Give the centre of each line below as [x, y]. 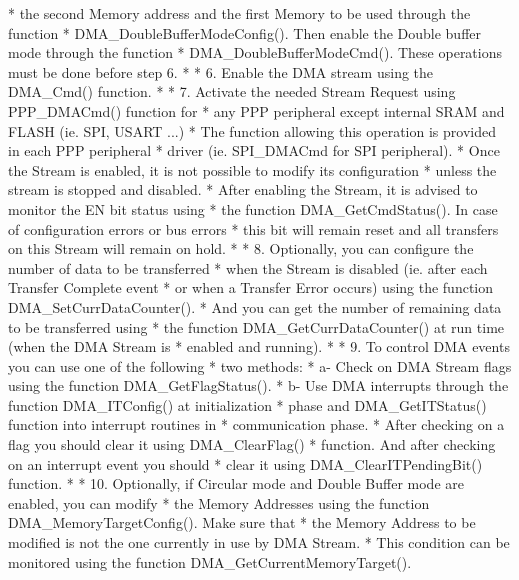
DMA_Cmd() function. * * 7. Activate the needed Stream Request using [232, 91]
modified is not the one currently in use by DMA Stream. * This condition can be [259, 542]
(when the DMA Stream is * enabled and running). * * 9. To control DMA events [259, 346]
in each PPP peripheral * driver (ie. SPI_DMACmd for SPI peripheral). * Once [254, 150]
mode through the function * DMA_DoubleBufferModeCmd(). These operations [255, 52]
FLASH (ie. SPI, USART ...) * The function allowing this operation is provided [252, 130]
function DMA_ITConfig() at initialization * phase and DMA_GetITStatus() [247, 404]
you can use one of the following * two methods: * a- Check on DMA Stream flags [260, 365]
